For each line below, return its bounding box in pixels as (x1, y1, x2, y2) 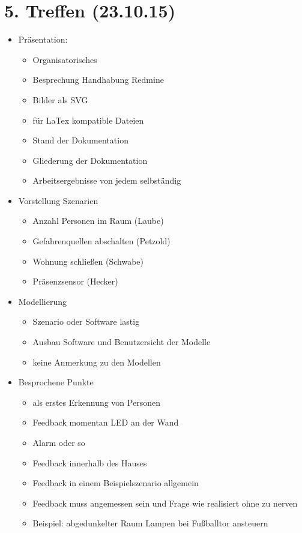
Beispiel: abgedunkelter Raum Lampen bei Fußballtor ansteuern (32, 517, 268, 529)
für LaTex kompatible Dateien (32, 113, 144, 126)
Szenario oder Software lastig (32, 315, 140, 328)
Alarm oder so (32, 436, 85, 448)
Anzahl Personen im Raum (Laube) (32, 214, 164, 227)
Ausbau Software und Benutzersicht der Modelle (32, 336, 211, 348)
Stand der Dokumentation (32, 134, 128, 146)
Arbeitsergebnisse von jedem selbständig (32, 174, 181, 187)
